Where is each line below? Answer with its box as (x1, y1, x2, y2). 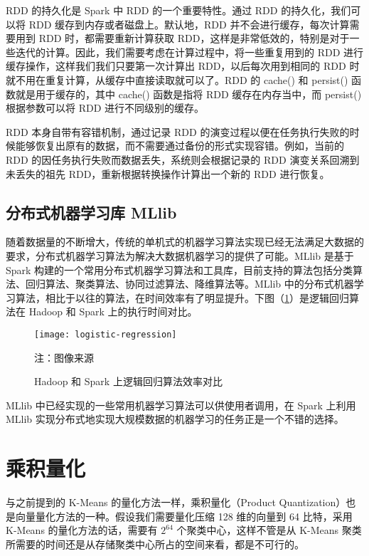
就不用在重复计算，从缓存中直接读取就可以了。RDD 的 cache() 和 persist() (6, 72, 348, 87)
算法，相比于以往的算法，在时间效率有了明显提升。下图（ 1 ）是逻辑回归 (15, 290, 349, 305)
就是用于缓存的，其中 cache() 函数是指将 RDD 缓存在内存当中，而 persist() (15, 86, 362, 101)
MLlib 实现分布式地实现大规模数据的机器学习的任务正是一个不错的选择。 (6, 411, 344, 426)
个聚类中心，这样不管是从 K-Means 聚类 (176, 523, 362, 537)
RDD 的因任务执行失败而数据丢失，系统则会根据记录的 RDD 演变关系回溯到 (6, 152, 360, 167)
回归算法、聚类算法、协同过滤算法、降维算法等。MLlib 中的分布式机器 (25, 276, 354, 291)
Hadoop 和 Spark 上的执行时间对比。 (28, 304, 198, 319)
